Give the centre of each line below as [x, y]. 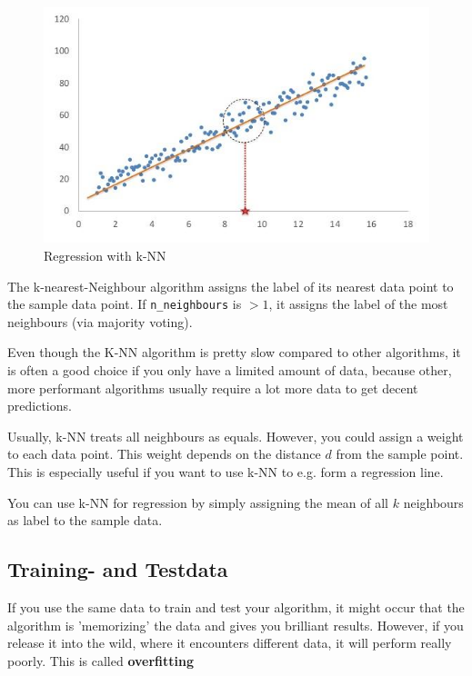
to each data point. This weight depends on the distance [164, 454]
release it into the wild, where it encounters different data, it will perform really [230, 643]
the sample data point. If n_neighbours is [125, 304]
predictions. [40, 406]
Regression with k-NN [105, 255]
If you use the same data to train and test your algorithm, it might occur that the [236, 606]
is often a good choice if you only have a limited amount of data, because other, [230, 369]
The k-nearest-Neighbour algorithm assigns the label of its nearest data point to [231, 286]
